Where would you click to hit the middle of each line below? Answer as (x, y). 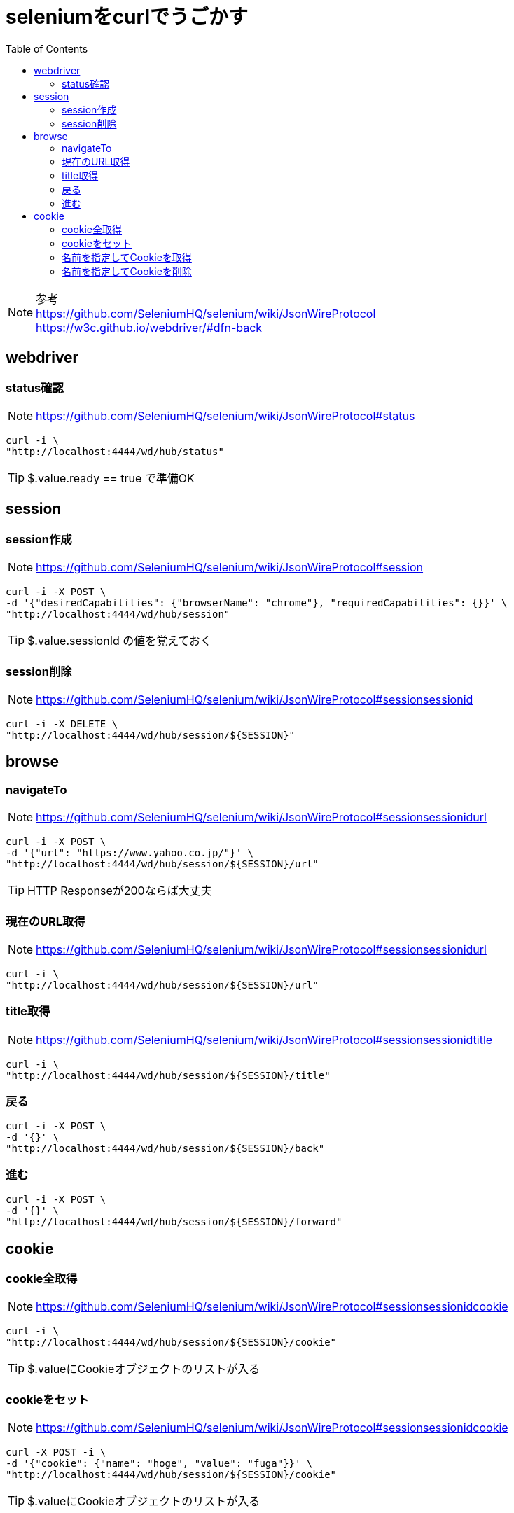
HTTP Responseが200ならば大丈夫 (120, 891)
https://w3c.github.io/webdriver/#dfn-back (149, 327)
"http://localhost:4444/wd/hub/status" (115, 451)
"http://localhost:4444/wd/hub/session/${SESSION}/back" (165, 1149)
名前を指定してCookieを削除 (127, 271)
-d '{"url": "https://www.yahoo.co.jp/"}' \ (130, 853)
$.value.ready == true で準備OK (111, 478)
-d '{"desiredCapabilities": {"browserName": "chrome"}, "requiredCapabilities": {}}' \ (257, 603)
